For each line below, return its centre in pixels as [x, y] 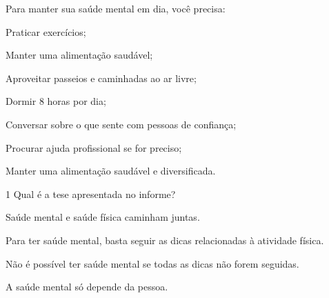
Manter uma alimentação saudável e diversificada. [111, 171]
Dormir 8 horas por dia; [56, 101]
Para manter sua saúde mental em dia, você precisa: [116, 8]
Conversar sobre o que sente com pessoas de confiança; [121, 124]
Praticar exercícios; [46, 31]
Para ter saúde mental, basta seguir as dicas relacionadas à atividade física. [165, 240]
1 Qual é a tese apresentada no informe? [91, 193]
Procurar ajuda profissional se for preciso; [94, 147]
